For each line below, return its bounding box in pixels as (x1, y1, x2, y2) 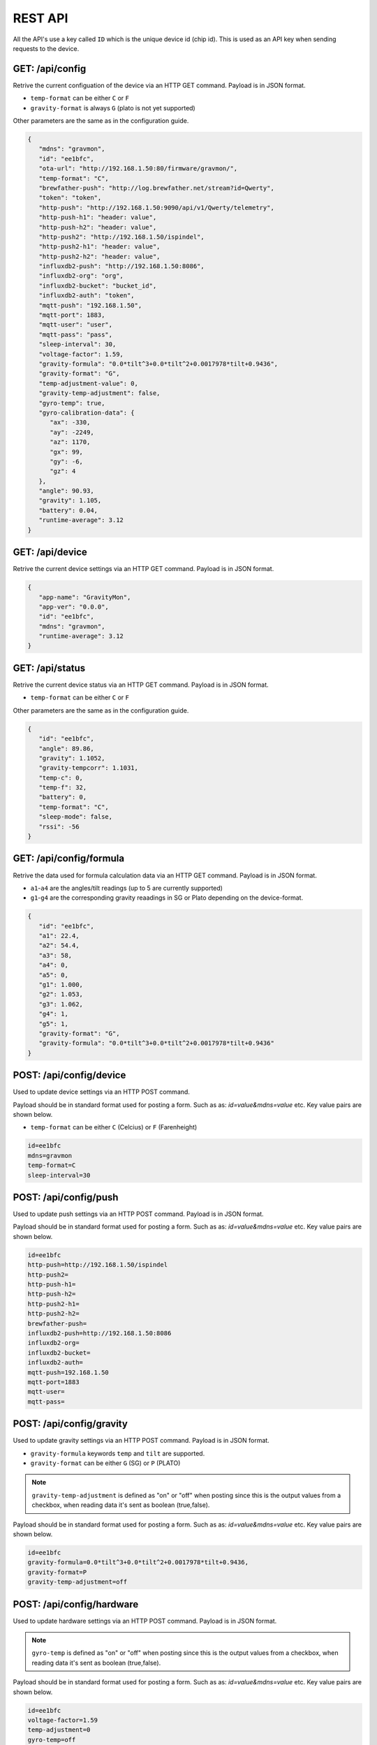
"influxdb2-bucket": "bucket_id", (38, 281, 157, 290)
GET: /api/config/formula (13, 852, 125, 865)
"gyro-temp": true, (38, 399, 105, 407)
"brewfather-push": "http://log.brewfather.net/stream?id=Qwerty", (38, 184, 275, 192)
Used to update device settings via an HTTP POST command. (13, 1087, 190, 1096)
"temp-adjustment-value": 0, (38, 379, 139, 387)
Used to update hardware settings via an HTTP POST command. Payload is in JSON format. (13, 1617, 277, 1625)
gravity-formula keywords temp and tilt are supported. (30, 1449, 205, 1457)
